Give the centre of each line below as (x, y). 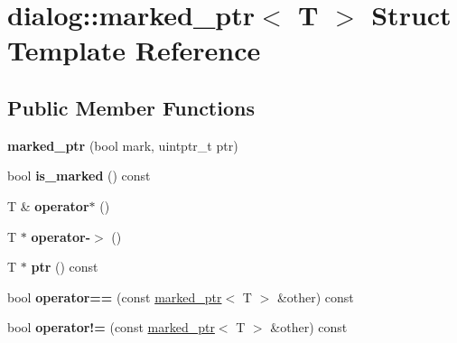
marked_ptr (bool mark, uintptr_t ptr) (123, 145)
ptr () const (65, 267)
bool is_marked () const (79, 176)
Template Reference (134, 50)
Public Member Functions (131, 107)
